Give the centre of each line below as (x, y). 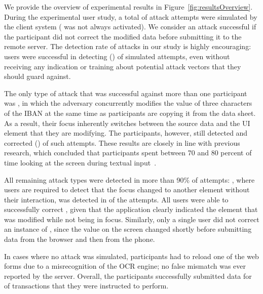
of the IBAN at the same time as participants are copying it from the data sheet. (130, 113)
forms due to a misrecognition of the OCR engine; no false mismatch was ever (125, 266)
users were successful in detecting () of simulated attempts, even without (117, 56)
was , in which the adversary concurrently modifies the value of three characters (128, 103)
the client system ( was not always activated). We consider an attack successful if (130, 27)
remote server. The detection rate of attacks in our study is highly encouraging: (128, 46)
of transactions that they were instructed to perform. (86, 286)
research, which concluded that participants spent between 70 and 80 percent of (128, 153)
